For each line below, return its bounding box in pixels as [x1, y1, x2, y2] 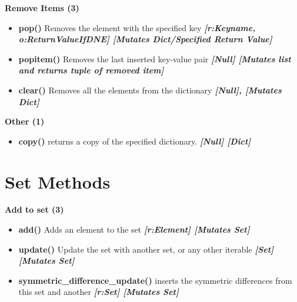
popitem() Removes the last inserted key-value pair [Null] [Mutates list [18, 52, 291, 65]
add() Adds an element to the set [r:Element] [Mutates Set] [18, 223, 250, 236]
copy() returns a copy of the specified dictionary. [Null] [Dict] [18, 135, 251, 147]
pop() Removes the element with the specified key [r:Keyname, [18, 21, 256, 33]
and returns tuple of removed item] [18, 64, 164, 76]
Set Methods [5, 169, 111, 193]
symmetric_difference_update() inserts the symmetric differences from [18, 274, 292, 286]
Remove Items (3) [5, 2, 79, 14]
